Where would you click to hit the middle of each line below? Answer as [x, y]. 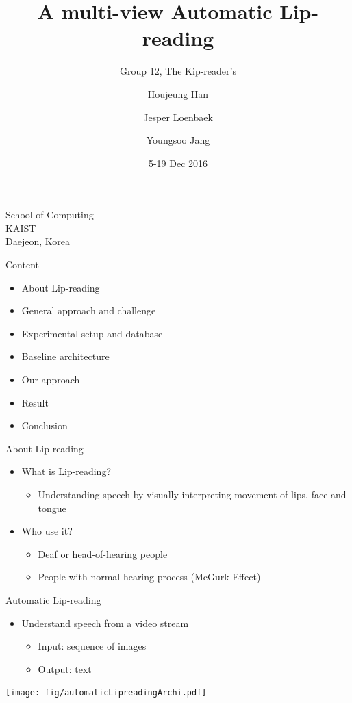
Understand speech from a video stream [105, 623]
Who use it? [47, 531]
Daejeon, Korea [38, 241]
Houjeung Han [178, 93]
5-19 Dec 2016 [178, 163]
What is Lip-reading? [66, 471]
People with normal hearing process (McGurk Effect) [149, 577]
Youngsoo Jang [178, 140]
